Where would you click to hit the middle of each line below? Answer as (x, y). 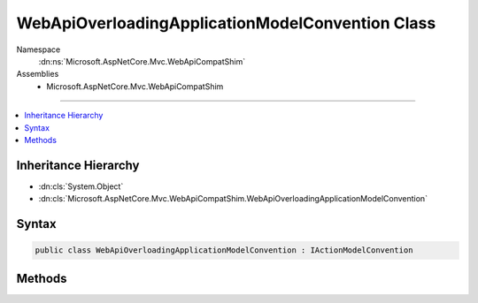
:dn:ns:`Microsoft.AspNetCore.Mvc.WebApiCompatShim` (142, 61)
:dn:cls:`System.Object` (81, 186)
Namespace (39, 49)
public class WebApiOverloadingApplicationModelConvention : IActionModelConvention (224, 250)
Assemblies (38, 74)
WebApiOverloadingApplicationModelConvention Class (226, 23)
